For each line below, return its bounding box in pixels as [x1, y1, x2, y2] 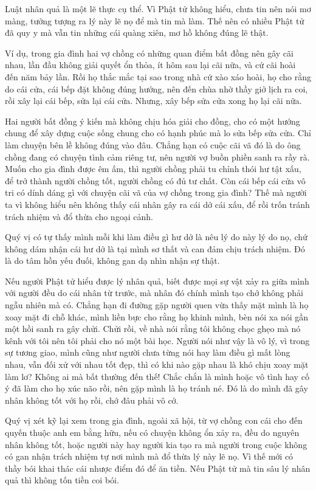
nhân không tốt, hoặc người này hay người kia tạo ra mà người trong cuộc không [5, 438, 307, 450]
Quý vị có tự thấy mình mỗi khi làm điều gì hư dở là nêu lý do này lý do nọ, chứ [5, 230, 307, 243]
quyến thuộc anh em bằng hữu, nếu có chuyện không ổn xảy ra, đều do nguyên [5, 426, 300, 438]
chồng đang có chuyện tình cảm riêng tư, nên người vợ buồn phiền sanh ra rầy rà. [5, 150, 310, 163]
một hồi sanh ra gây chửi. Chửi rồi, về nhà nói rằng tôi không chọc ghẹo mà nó [5, 322, 301, 335]
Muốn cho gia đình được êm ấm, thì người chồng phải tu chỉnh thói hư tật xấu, [5, 162, 301, 175]
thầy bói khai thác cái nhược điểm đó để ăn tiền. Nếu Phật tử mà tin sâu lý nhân [5, 461, 311, 474]
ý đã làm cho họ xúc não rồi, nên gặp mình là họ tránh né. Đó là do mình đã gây [5, 382, 308, 395]
